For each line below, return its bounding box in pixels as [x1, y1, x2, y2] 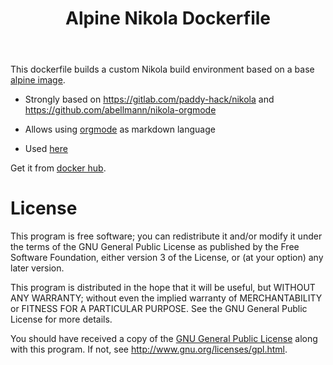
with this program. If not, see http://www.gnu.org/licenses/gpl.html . [10, 343, 288, 356]
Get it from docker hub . [10, 162, 107, 174]
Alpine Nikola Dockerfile [64, 7, 271, 30]
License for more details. [10, 313, 113, 326]
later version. [10, 262, 65, 274]
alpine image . [10, 74, 66, 86]
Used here [24, 143, 68, 155]
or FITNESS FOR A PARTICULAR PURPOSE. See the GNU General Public [10, 303, 308, 315]
